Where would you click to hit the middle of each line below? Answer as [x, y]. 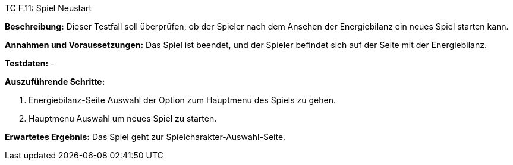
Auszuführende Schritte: [55, 82]
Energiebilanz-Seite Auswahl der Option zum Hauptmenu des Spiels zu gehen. [182, 100]
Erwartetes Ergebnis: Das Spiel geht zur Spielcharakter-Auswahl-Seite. [145, 137]
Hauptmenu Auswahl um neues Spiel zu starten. [123, 118]
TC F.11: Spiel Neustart [48, 8]
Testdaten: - [30, 63]
